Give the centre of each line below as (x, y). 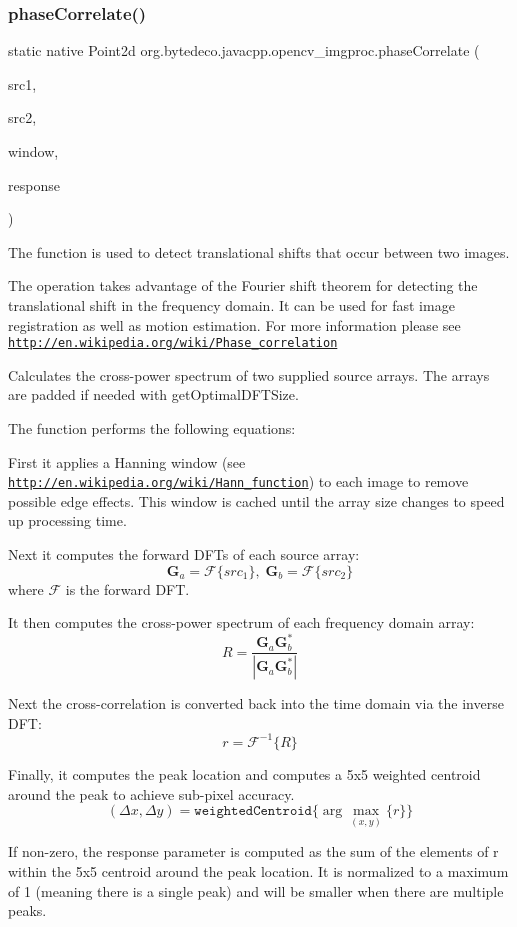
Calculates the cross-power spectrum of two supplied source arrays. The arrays (249, 374)
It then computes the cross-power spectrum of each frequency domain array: (241, 622)
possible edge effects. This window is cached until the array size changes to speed (256, 500)
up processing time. (67, 520)
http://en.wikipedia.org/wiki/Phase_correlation (173, 343)
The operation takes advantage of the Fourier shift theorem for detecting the (243, 285)
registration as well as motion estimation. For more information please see (234, 324)
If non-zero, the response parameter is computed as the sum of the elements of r (253, 851)
